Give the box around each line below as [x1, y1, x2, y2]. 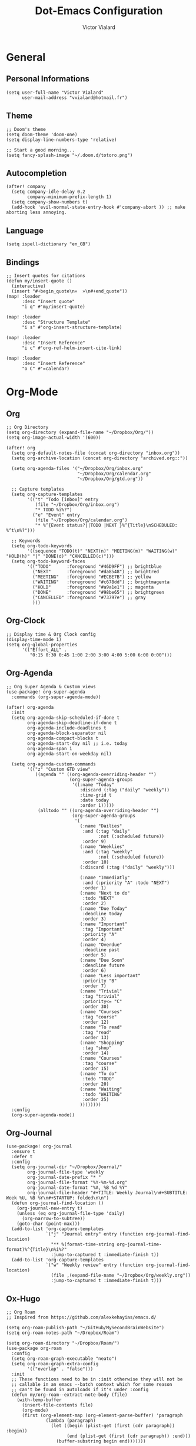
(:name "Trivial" [79, 988, 122, 994]
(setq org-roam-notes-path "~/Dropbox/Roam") [6, 1330, 119, 1336]
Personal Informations [6, 74, 89, 84]
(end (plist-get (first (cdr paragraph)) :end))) [67, 1433, 191, 1440]
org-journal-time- [117, 1241, 162, 1248]
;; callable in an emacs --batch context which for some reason [11, 1382, 172, 1388]
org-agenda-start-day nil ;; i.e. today [27, 740, 128, 747]
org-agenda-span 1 [27, 745, 72, 751]
